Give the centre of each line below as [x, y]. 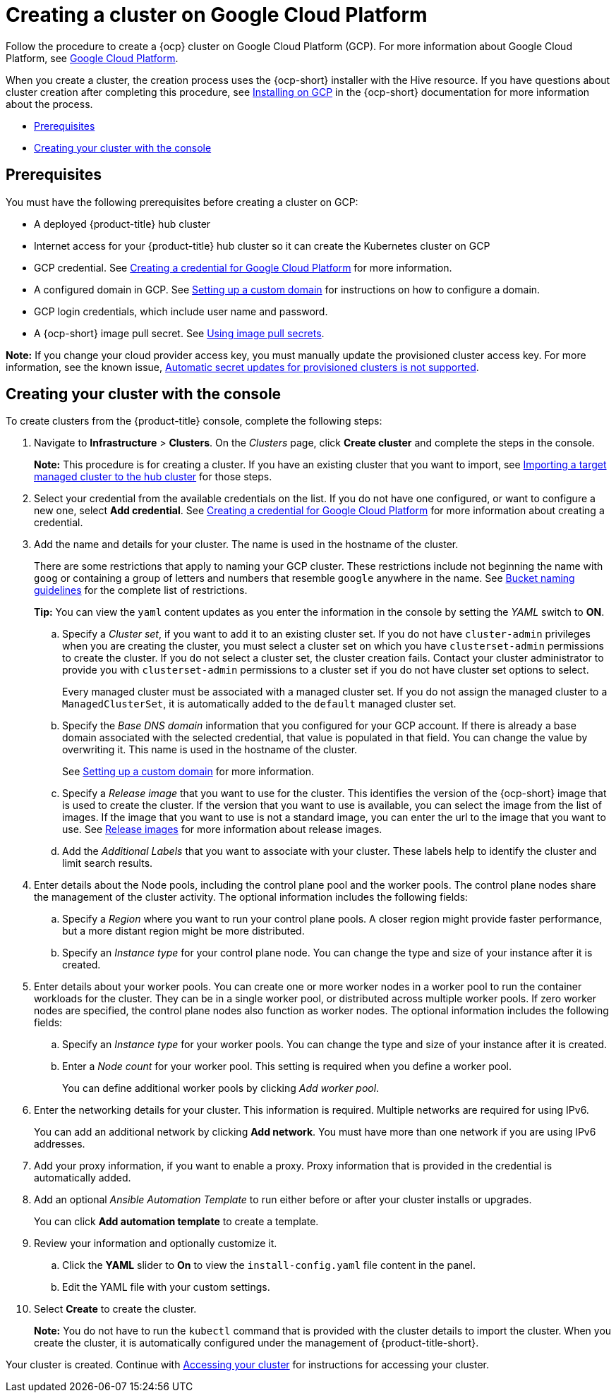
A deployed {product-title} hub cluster [122, 224]
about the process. [49, 104]
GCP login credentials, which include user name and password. [181, 311]
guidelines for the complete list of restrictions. [141, 590]
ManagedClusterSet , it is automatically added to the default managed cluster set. [259, 704]
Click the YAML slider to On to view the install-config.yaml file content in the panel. [269, 1265]
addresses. [60, 1144]
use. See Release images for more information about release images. [222, 829]
